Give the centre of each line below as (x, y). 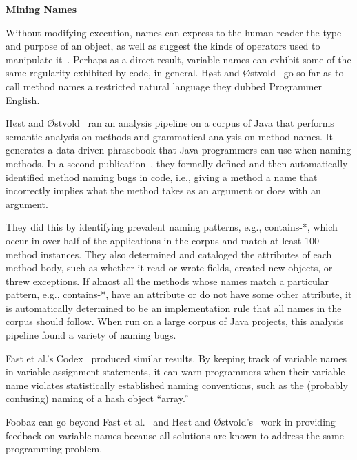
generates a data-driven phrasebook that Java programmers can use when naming (178, 150)
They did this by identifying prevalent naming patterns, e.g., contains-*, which (172, 227)
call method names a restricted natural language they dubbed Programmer (164, 86)
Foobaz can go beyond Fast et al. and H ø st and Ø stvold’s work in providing (171, 422)
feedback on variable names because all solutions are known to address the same (175, 435)
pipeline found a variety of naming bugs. (91, 335)
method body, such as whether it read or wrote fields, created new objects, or (169, 268)
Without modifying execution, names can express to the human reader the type (174, 32)
